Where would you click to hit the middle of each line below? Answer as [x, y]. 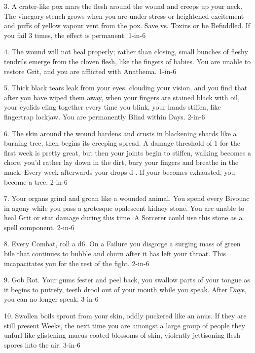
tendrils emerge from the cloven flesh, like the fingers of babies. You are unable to [127, 61]
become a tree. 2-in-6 [36, 181]
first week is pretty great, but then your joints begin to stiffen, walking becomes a [128, 152]
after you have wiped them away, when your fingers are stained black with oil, [122, 97]
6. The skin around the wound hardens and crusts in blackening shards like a [120, 133]
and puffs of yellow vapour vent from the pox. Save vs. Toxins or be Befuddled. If [127, 25]
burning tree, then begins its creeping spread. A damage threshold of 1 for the [122, 143]
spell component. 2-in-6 [39, 227]
